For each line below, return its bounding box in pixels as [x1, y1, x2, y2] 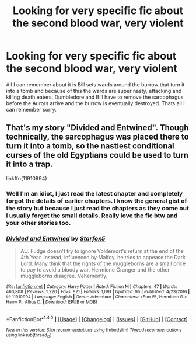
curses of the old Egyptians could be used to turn [6, 150, 188, 160]
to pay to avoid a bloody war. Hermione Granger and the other [20, 266, 170, 273]
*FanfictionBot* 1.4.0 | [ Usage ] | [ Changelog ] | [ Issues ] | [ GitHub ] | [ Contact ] [6, 314, 188, 322]
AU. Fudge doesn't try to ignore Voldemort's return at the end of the [20, 247, 184, 255]
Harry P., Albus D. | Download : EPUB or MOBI [6, 299, 97, 305]
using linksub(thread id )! [6, 332, 53, 339]
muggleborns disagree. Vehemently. [20, 272, 108, 279]
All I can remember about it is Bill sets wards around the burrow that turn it [6, 81, 185, 88]
